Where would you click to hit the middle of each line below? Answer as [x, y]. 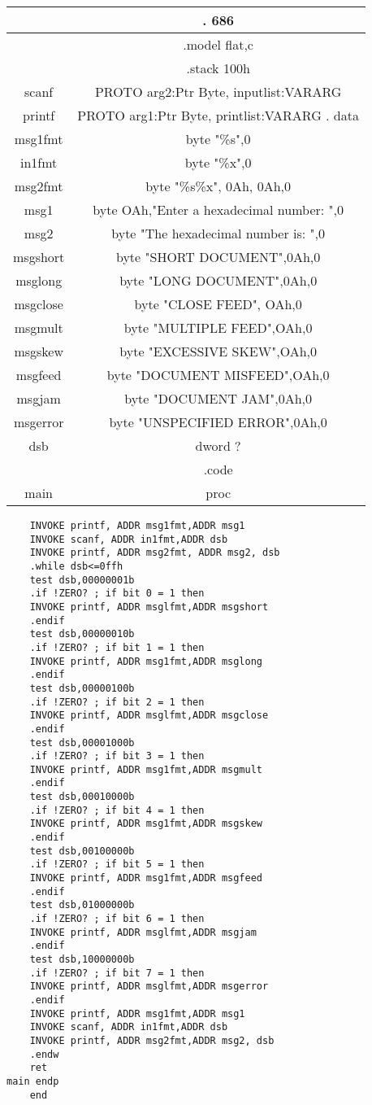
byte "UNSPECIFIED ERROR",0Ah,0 [218, 422]
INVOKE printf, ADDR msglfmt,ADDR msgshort [149, 607]
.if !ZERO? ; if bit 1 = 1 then [117, 647]
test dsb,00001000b [82, 742]
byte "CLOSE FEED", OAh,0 [218, 304]
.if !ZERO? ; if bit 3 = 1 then [117, 756]
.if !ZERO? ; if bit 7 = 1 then [117, 973]
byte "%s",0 [218, 139]
